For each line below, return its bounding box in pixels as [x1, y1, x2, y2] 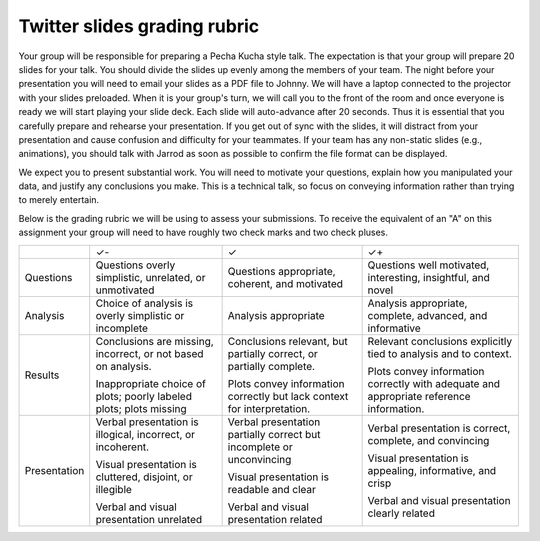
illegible [95, 482, 132, 496]
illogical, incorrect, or [95, 427, 195, 441]
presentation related [227, 512, 323, 526]
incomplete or [227, 440, 294, 454]
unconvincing [227, 452, 292, 466]
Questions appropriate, [227, 264, 336, 278]
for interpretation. [227, 401, 311, 415]
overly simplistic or [95, 308, 185, 322]
